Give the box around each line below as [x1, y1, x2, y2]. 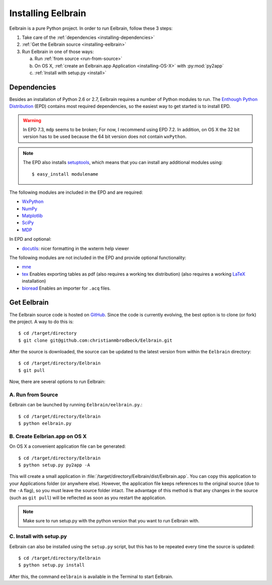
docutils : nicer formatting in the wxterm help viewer [22, 245, 129, 251]
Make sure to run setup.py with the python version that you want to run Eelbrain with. [23, 518, 200, 524]
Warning [23, 117, 41, 123]
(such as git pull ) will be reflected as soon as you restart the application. [9, 495, 166, 501]
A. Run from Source [9, 391, 58, 398]
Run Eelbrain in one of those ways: [22, 48, 94, 55]
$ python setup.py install [18, 562, 85, 568]
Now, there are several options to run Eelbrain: [9, 379, 106, 385]
